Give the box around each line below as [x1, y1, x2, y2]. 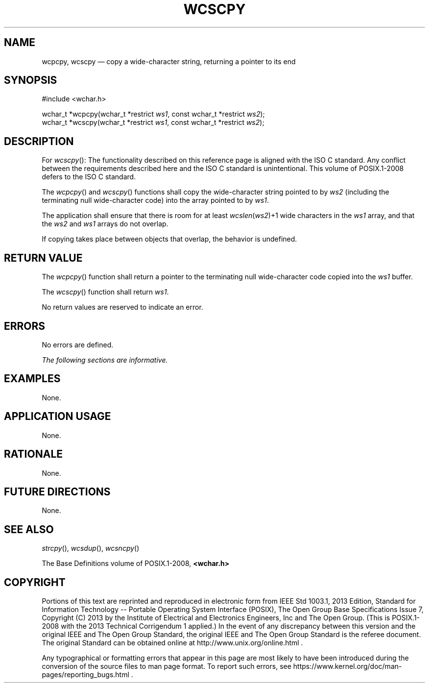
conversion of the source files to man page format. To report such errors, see [42, 662, 291, 671]
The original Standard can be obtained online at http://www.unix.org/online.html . [42, 638, 303, 647]
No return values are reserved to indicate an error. [42, 303, 203, 312]
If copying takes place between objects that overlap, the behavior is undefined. [42, 235, 297, 244]
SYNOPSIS [4, 74, 57, 87]
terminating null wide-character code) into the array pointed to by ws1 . [42, 196, 269, 205]
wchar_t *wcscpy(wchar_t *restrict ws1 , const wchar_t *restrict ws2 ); [42, 118, 264, 127]
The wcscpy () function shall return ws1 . [42, 288, 169, 296]
